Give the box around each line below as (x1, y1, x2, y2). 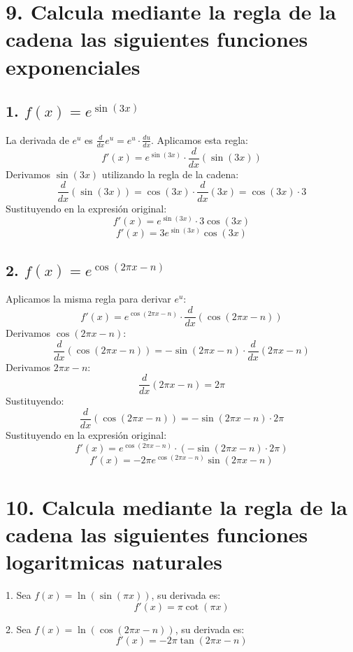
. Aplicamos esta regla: (151, 132, 249, 147)
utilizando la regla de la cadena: (101, 166, 239, 181)
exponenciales (6, 52, 141, 80)
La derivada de (6, 132, 69, 147)
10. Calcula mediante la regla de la (6, 492, 347, 521)
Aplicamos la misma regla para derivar (6, 291, 171, 306)
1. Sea (6, 588, 31, 602)
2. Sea (6, 621, 31, 636)
